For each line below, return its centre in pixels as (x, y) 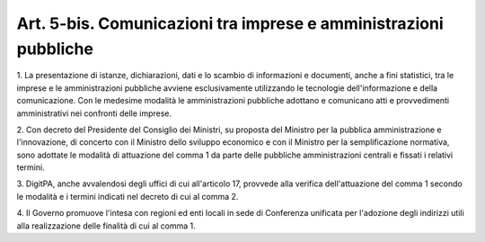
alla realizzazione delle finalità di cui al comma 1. (106, 226)
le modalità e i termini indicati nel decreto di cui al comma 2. (128, 196)
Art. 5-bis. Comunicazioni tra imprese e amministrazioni (230, 23)
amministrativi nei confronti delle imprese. (94, 113)
